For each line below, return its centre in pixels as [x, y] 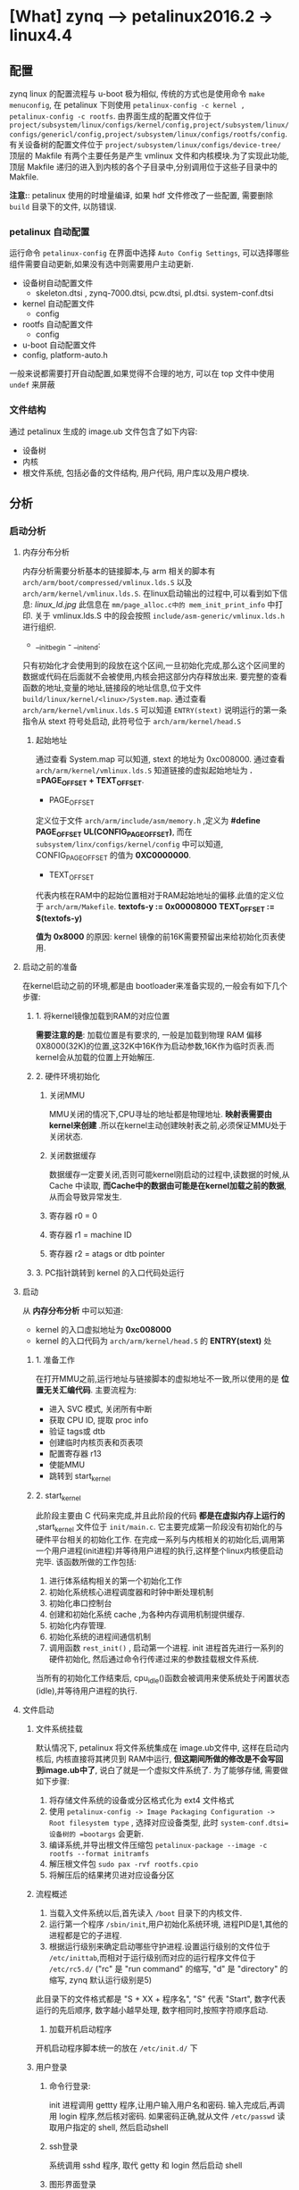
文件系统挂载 [59, 1729]
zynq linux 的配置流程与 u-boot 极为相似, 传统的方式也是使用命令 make [137, 94]
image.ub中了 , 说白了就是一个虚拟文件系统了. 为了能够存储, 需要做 [166, 1770]
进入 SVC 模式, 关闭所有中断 [100, 1408]
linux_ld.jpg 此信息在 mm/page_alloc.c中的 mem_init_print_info [150, 605]
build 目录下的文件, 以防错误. [63, 206]
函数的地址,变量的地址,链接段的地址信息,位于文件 [112, 688]
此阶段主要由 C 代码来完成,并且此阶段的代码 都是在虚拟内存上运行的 [160, 1516]
